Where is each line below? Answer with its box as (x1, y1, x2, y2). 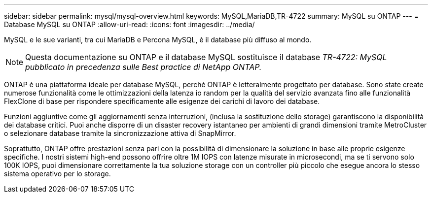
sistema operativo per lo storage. (4, 169, 111, 178)
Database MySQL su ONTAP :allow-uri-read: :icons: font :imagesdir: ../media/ (4, 20, 255, 29)
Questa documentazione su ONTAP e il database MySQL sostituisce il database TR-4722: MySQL (25, 52, 387, 62)
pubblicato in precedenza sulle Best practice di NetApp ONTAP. (25, 62, 262, 72)
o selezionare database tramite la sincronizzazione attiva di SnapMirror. (4, 129, 236, 137)
